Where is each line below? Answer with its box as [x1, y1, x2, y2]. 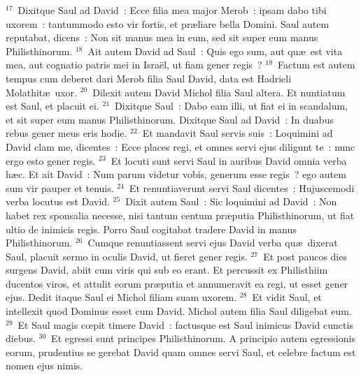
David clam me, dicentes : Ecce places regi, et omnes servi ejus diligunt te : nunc [6, 139, 355, 154]
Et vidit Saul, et [252, 290, 322, 304]
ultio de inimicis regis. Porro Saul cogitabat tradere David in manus [6, 221, 297, 236]
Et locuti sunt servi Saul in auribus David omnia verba [111, 153, 347, 168]
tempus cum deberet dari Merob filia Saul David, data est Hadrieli [6, 71, 292, 85]
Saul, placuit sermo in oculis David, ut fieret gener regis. [6, 249, 248, 263]
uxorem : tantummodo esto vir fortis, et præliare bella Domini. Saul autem [6, 16, 330, 31]
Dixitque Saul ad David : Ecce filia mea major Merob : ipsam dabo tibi [17, 3, 327, 17]
